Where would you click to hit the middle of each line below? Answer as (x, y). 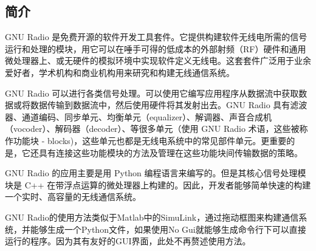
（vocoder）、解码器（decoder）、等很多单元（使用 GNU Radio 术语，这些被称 (156, 129)
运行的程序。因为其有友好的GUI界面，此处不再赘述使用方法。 (128, 241)
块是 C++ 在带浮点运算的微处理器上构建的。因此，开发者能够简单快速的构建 (158, 184)
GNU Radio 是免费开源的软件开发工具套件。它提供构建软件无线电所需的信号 (156, 37)
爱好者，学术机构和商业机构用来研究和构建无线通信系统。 (120, 72)
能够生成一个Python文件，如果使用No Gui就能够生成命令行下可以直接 (168, 229)
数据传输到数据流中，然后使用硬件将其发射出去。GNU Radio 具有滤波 (169, 105)
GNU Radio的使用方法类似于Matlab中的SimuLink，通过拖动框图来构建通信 (152, 217)
